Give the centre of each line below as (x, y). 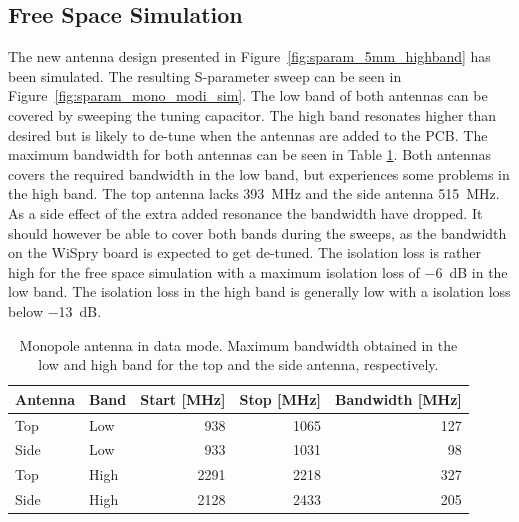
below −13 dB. (55, 310)
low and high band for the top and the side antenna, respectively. (238, 364)
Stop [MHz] (280, 398)
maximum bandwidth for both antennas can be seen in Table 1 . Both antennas (250, 154)
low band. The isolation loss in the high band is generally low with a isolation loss (259, 291)
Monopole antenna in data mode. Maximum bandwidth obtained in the (238, 344)
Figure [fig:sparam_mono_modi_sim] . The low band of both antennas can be (248, 95)
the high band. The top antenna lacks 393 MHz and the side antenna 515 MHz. (254, 193)
